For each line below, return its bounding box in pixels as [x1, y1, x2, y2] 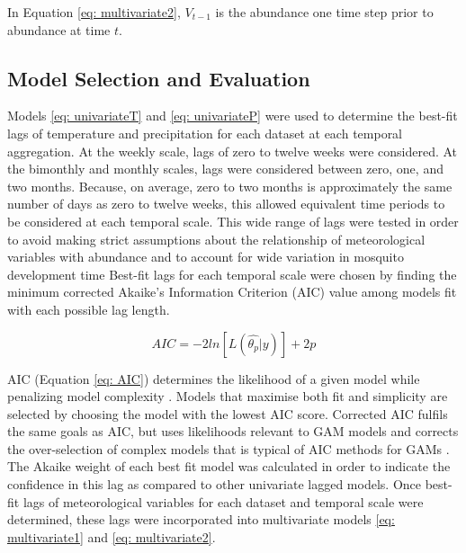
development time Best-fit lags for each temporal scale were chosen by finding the [7, 264, 457, 283]
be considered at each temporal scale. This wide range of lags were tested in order [7, 211, 459, 230]
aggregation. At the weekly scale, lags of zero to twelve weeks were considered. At [7, 141, 458, 160]
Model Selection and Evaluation [7, 64, 310, 92]
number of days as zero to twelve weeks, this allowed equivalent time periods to [7, 194, 445, 213]
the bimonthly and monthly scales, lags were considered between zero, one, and [7, 159, 444, 178]
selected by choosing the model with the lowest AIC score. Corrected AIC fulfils [7, 404, 448, 423]
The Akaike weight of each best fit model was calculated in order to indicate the [7, 457, 451, 476]
